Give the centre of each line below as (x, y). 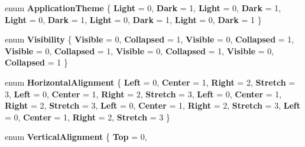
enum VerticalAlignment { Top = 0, (76, 137)
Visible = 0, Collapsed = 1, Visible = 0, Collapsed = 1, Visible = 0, (139, 50)
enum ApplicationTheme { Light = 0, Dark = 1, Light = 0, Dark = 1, (143, 8)
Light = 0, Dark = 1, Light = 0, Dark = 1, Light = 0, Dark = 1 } (133, 19)
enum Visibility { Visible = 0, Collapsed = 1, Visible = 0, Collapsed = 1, (150, 39)
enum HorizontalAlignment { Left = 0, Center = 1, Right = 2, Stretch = (150, 82)
